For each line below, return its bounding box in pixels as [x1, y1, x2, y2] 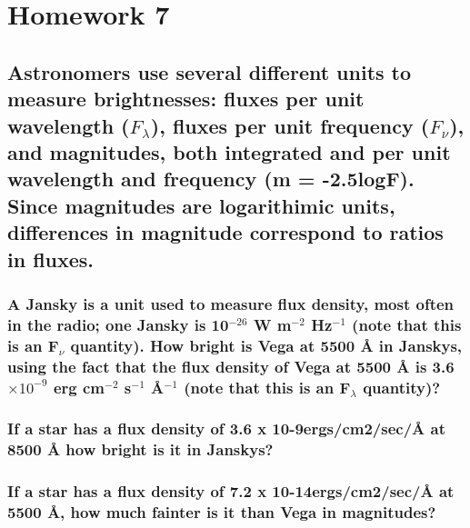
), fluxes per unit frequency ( [150, 111, 430, 139]
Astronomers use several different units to [7, 57, 412, 85]
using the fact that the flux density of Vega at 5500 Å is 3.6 [7, 354, 455, 377]
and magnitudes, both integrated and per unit [7, 137, 451, 165]
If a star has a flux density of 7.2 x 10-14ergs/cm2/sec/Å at [7, 480, 455, 503]
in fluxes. [7, 244, 95, 273]
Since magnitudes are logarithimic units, [7, 191, 395, 219]
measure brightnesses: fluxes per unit [7, 85, 365, 113]
